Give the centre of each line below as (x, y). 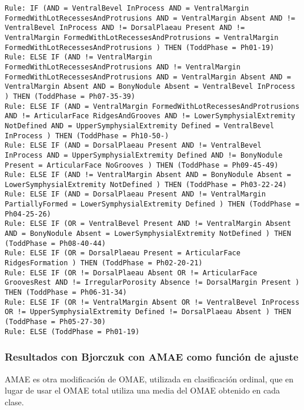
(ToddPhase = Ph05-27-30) (55, 322)
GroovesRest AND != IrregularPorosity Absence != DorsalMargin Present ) (152, 283)
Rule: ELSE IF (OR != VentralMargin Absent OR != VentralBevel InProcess (152, 302)
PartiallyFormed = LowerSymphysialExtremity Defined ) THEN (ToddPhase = (152, 204)
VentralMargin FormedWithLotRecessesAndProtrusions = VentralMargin (142, 37)
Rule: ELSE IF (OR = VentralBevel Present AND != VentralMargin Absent (148, 224)
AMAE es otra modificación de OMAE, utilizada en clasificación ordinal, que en (149, 379)
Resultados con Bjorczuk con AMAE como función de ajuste (152, 357)
